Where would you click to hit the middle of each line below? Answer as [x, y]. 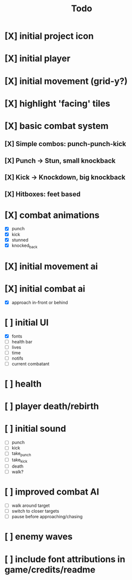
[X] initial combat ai [45, 289]
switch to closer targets [35, 511]
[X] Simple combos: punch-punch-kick [66, 144]
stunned [20, 240]
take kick [20, 460]
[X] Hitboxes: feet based [43, 194]
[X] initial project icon [49, 36]
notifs [17, 358]
